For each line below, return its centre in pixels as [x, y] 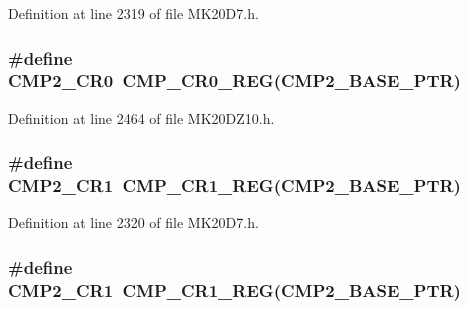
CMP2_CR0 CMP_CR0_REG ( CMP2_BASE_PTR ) [234, 80]
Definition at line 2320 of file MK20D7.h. [133, 222]
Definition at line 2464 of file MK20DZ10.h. [141, 117]
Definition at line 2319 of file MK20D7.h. [133, 13]
